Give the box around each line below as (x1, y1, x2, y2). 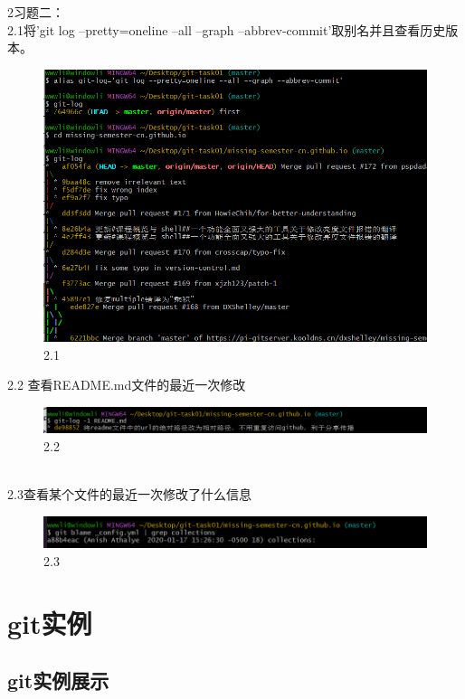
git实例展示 (7, 666, 109, 694)
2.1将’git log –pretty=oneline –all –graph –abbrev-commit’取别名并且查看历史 (7, 20, 446, 39)
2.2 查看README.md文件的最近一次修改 (7, 375, 246, 394)
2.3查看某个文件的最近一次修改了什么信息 (7, 485, 251, 504)
